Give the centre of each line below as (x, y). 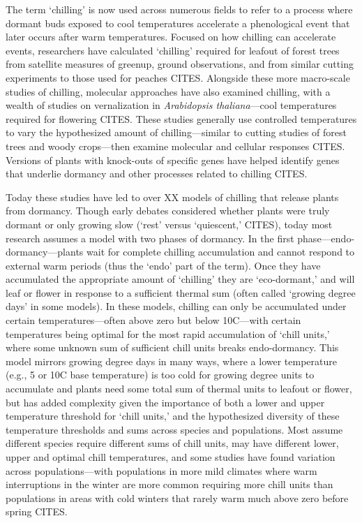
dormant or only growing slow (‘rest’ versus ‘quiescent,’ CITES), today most (169, 224)
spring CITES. (37, 511)
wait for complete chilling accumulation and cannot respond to (221, 252)
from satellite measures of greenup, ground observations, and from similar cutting (180, 64)
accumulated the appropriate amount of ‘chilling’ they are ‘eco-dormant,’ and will (180, 279)
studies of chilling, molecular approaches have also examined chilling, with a (168, 91)
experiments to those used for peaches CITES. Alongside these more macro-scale (178, 77)
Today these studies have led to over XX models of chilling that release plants (172, 197)
